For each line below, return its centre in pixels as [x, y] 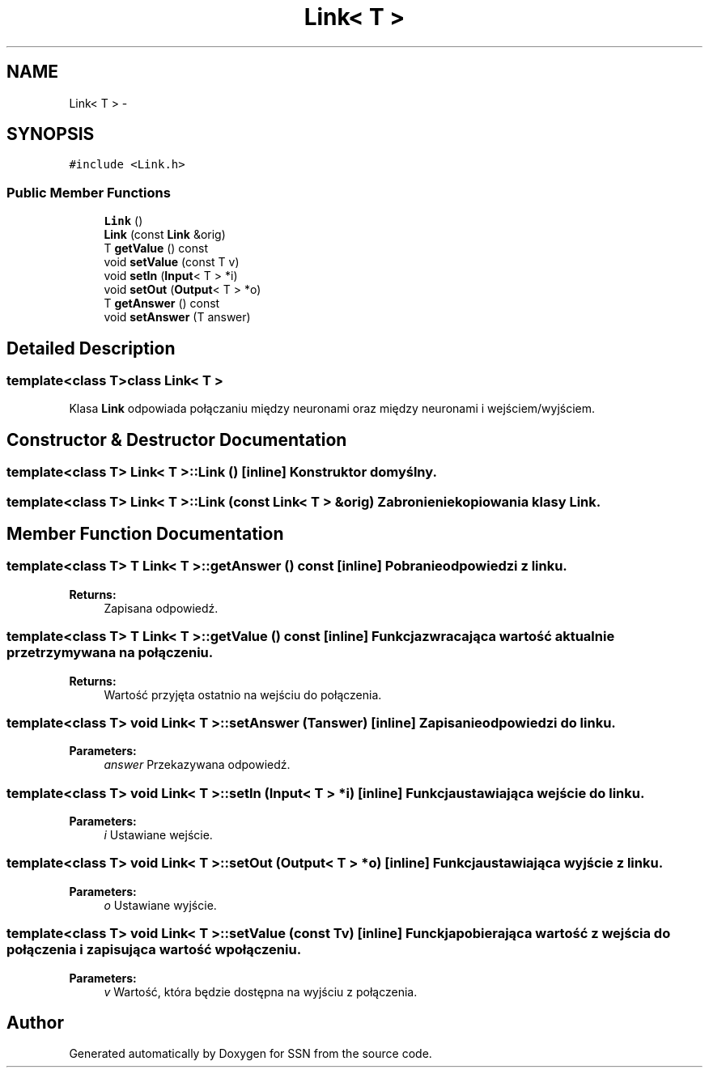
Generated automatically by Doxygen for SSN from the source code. [250, 1054]
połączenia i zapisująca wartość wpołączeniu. [154, 950]
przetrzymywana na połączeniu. [110, 653]
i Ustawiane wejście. [158, 835]
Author [35, 1023]
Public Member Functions [89, 192]
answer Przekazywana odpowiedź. [197, 765]
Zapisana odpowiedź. [161, 608]
